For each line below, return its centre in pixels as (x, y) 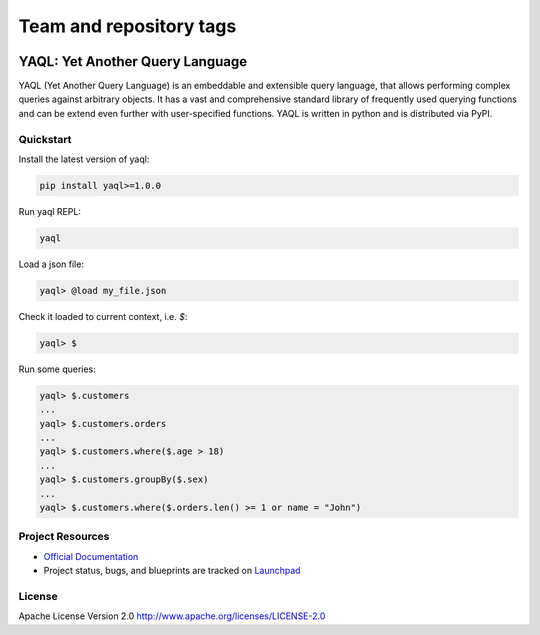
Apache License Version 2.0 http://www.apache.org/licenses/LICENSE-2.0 (172, 616)
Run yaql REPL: (50, 211)
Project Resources (64, 537)
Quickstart (45, 139)
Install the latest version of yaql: (84, 159)
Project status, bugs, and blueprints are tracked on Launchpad (172, 571)
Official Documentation (91, 556)
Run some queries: (57, 369)
